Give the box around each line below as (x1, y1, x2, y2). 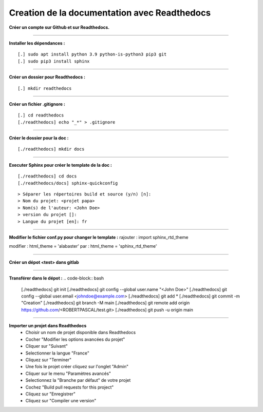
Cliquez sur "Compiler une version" (25, 398, 97, 404)
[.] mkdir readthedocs (18, 85, 72, 91)
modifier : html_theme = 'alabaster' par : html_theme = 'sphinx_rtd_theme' (9, 243, 157, 249)
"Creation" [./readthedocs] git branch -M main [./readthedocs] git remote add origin (21, 300, 190, 306)
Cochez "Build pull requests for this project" (25, 384, 114, 390)
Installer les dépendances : (9, 40, 65, 46)
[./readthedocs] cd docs (18, 174, 77, 179)
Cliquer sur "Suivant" (25, 343, 68, 349)
